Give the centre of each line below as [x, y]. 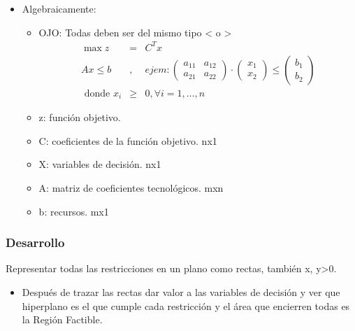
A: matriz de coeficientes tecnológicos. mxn [131, 188]
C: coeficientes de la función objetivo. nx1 [128, 140]
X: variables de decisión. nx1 [100, 164]
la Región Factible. [62, 319]
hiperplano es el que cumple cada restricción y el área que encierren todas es [186, 305]
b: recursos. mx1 [74, 211]
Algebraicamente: [59, 8]
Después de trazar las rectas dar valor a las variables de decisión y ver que [181, 292]
